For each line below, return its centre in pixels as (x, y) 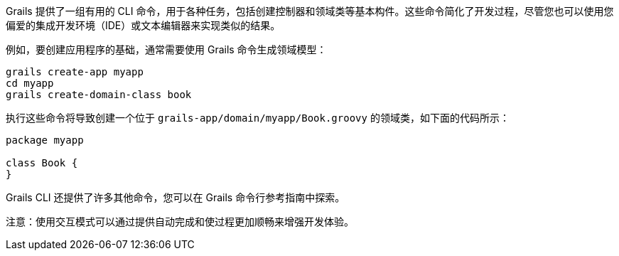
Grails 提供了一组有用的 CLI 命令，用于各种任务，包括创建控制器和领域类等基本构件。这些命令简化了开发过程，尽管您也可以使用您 (310, 11)
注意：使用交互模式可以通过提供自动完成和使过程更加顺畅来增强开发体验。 (180, 222)
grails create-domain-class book (99, 95)
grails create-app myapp (75, 72)
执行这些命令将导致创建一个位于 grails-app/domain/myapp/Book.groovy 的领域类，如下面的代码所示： (258, 118)
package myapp (45, 140)
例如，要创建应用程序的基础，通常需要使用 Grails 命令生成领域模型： (166, 49)
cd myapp (30, 83)
